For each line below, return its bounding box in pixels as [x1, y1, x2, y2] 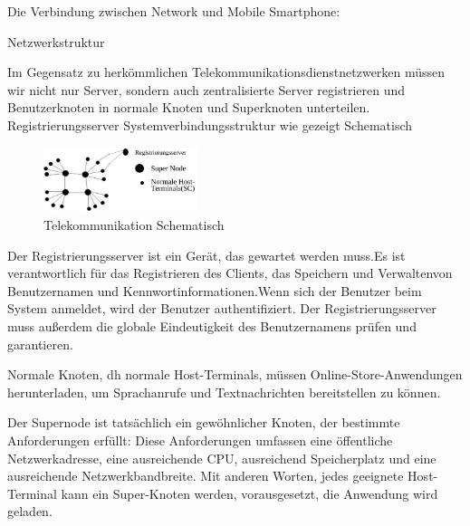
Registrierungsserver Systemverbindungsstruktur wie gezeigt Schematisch [7, 115, 413, 134]
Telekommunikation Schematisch [43, 215, 225, 234]
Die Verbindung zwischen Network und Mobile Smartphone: [7, 2, 341, 20]
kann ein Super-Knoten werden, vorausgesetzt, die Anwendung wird [61, 483, 438, 502]
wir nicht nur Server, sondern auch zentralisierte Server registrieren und [7, 80, 405, 99]
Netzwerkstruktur [7, 32, 105, 51]
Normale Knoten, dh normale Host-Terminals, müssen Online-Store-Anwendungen [7, 365, 463, 384]
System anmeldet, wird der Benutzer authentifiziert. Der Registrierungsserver [7, 299, 436, 318]
